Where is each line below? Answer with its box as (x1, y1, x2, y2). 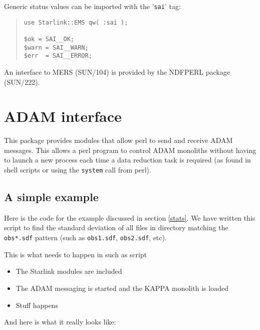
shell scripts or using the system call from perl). (4, 164, 151, 175)
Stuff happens (16, 299, 58, 310)
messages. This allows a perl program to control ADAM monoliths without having (4, 144, 256, 155)
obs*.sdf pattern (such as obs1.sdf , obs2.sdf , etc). (4, 232, 167, 243)
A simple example (4, 189, 99, 205)
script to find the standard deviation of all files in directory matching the (4, 222, 228, 233)
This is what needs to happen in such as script (4, 249, 147, 259)
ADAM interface (4, 106, 122, 126)
